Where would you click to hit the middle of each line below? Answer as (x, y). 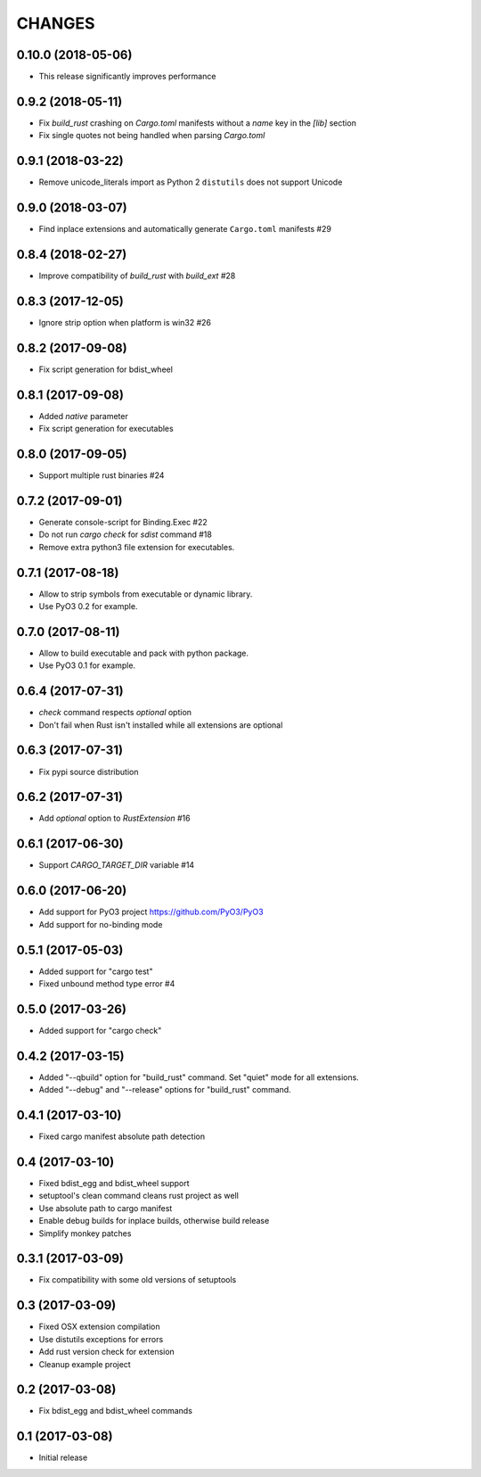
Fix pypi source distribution (89, 772)
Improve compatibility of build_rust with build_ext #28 (137, 276)
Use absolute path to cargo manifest (106, 1208)
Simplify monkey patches (85, 1233)
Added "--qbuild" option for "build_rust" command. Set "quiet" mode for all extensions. (199, 1077)
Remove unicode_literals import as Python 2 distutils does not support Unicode (191, 182)
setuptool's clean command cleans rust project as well (139, 1196)
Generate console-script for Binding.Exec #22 (123, 522)
